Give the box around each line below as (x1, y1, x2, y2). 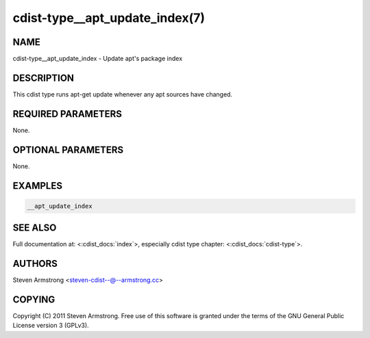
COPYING (12, 294, 56, 305)
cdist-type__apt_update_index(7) (12, 10, 206, 25)
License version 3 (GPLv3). (12, 322, 89, 330)
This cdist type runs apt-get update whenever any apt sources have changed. (12, 90, 233, 99)
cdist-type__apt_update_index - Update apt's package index (12, 55, 183, 63)
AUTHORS (12, 258, 58, 270)
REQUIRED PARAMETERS (12, 108, 123, 120)
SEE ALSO (12, 222, 57, 234)
